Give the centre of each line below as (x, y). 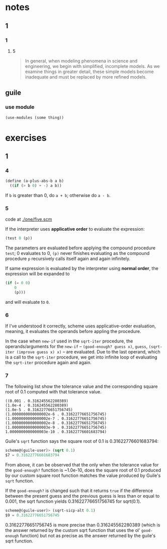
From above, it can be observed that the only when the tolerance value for (82, 465)
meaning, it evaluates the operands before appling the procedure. (73, 331)
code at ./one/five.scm (29, 219)
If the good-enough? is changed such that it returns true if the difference (79, 491)
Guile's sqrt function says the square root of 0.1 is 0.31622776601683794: (82, 441)
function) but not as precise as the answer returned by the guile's (88, 535)
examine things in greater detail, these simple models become (89, 72)
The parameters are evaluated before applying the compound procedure (80, 248)
